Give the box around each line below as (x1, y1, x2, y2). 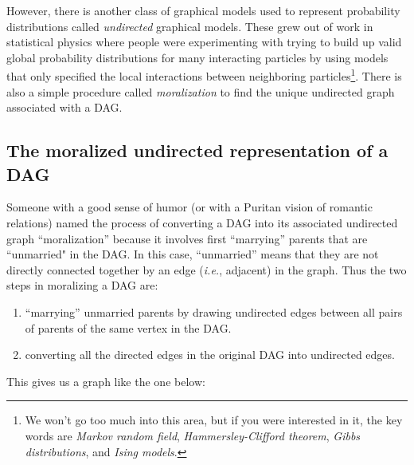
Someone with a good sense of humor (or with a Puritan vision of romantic (6, 199, 373, 215)
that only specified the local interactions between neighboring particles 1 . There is (6, 65, 402, 85)
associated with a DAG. (6, 99, 123, 116)
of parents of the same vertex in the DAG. (25, 319, 232, 336)
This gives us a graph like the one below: (6, 372, 205, 389)
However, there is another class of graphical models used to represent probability (6, 2, 400, 18)
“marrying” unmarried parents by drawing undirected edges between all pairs (25, 303, 403, 320)
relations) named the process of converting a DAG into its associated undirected (6, 215, 398, 231)
